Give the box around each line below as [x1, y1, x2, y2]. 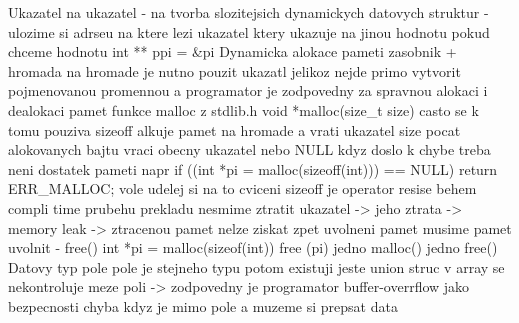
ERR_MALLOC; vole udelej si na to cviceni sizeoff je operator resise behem [8, 178, 477, 199]
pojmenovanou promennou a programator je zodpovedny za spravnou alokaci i [8, 80, 488, 101]
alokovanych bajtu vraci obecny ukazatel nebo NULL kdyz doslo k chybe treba [8, 139, 491, 160]
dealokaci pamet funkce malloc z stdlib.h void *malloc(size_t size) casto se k [8, 99, 479, 120]
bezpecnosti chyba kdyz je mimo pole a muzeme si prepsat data [8, 295, 398, 316]
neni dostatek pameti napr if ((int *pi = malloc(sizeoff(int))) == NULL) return [8, 158, 498, 179]
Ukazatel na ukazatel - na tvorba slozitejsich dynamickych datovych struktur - [8, 2, 489, 22]
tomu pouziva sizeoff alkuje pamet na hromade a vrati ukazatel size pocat [8, 119, 461, 140]
